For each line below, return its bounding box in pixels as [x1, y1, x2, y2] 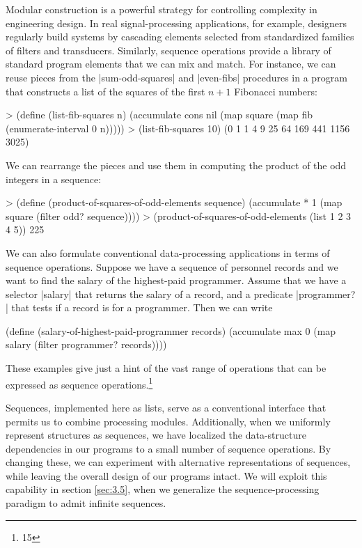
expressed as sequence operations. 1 [6, 375, 153, 391]
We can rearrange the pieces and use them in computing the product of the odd [6, 157, 347, 172]
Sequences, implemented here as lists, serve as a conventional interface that [6, 400, 326, 414]
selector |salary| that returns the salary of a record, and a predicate [6, 286, 293, 301]
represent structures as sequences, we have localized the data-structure [6, 428, 306, 442]
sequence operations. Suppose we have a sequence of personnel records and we [6, 259, 338, 274]
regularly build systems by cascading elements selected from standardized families [6, 29, 354, 44]
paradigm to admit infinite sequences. [6, 496, 166, 510]
